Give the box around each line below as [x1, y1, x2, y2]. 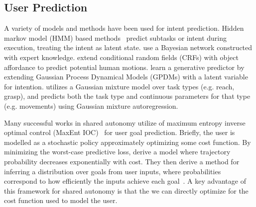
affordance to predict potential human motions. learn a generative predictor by [4, 62, 245, 72]
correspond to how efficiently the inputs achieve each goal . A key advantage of [4, 176, 246, 186]
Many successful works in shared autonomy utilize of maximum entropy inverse [4, 117, 246, 128]
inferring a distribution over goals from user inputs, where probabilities [4, 166, 221, 176]
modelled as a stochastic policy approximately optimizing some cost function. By [4, 137, 251, 147]
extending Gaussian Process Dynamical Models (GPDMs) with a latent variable [4, 71, 248, 82]
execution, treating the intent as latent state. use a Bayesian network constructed [4, 42, 253, 53]
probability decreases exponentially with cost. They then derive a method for [4, 156, 240, 166]
